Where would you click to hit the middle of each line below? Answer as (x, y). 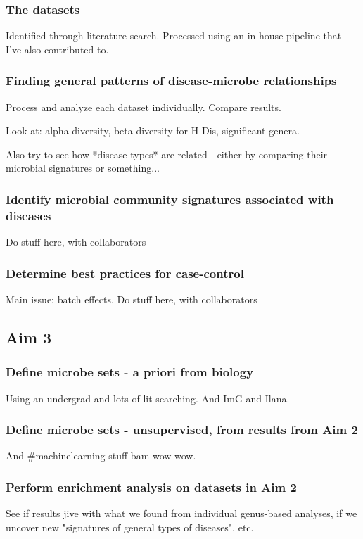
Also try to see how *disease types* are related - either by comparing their (167, 154)
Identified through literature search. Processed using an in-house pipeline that (174, 36)
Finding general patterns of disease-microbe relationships (171, 81)
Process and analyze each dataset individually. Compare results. (144, 107)
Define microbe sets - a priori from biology (130, 372)
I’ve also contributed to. (57, 49)
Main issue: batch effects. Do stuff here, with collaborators (132, 299)
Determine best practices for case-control (125, 273)
